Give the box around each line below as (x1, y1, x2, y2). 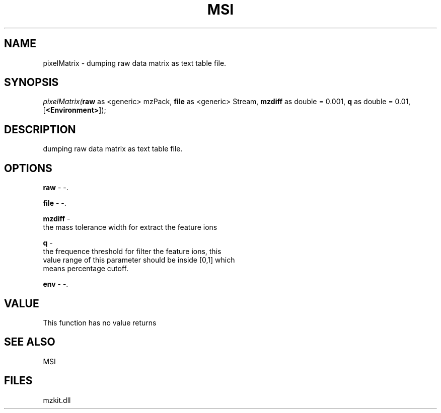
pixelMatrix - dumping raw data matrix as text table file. (43, 58, 227, 67)
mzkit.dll (43, 395, 71, 404)
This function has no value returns (43, 318, 157, 327)
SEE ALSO (4, 336, 55, 349)
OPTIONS (4, 161, 52, 175)
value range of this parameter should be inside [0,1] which (43, 256, 235, 265)
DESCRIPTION (4, 123, 76, 136)
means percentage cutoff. (43, 264, 128, 273)
